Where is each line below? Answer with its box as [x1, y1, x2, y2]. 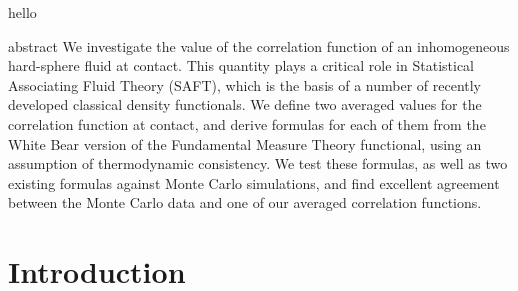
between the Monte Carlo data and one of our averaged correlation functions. [8, 192, 482, 213]
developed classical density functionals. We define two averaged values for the [8, 94, 482, 115]
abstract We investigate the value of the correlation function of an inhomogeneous [8, 35, 510, 56]
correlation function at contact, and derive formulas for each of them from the [8, 113, 486, 134]
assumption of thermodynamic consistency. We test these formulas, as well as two [8, 153, 508, 174]
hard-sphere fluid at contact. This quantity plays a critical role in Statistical [8, 55, 474, 76]
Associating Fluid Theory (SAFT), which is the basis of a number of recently [8, 74, 482, 95]
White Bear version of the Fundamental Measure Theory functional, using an [8, 133, 482, 154]
